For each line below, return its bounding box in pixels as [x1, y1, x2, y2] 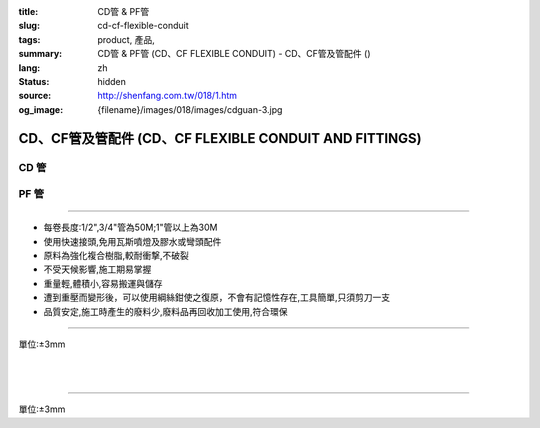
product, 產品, [97, 33, 155, 45]
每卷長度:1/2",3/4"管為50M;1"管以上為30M [43, 221, 218, 234]
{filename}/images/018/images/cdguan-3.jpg [97, 103, 283, 115]
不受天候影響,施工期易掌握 [43, 263, 152, 275]
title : [18, 6, 39, 17]
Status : [18, 75, 50, 87]
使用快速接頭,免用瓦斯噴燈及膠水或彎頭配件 [43, 235, 222, 247]
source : [18, 90, 52, 102]
